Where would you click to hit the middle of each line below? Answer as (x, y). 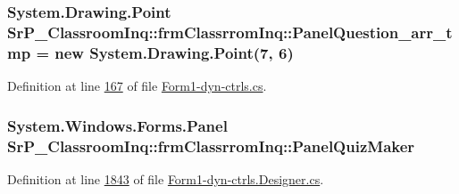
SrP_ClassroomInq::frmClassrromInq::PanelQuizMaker (211, 145)
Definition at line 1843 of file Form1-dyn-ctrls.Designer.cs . (166, 178)
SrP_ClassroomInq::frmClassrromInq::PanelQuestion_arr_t (230, 32)
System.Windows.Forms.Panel (117, 125)
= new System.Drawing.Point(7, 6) (165, 52)
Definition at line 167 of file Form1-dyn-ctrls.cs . (137, 86)
